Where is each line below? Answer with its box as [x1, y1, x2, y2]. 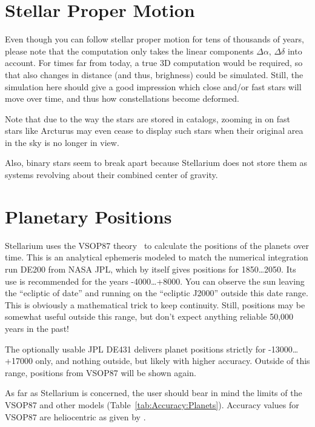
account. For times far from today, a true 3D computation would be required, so [5, 56, 303, 69]
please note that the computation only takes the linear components [5, 44, 254, 57]
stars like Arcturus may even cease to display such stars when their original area [5, 124, 303, 137]
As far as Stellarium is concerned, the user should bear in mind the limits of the [5, 386, 302, 399]
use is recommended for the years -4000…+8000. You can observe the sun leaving [5, 274, 305, 287]
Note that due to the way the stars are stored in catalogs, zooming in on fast [5, 112, 291, 125]
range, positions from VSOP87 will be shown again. [5, 366, 196, 379]
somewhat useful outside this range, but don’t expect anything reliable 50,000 [5, 310, 294, 323]
